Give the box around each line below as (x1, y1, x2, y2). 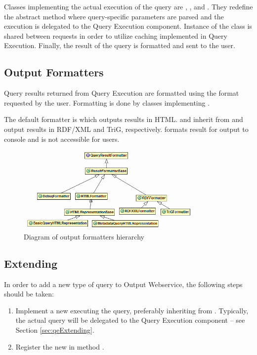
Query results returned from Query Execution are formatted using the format (4, 88, 239, 98)
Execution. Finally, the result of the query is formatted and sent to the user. (4, 40, 235, 51)
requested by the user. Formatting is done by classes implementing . (4, 97, 210, 108)
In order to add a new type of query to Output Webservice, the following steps (4, 279, 243, 289)
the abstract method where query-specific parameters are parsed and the (4, 11, 224, 21)
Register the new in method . (15, 341, 104, 352)
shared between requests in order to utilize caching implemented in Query (4, 30, 227, 41)
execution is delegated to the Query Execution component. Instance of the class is (4, 21, 252, 31)
